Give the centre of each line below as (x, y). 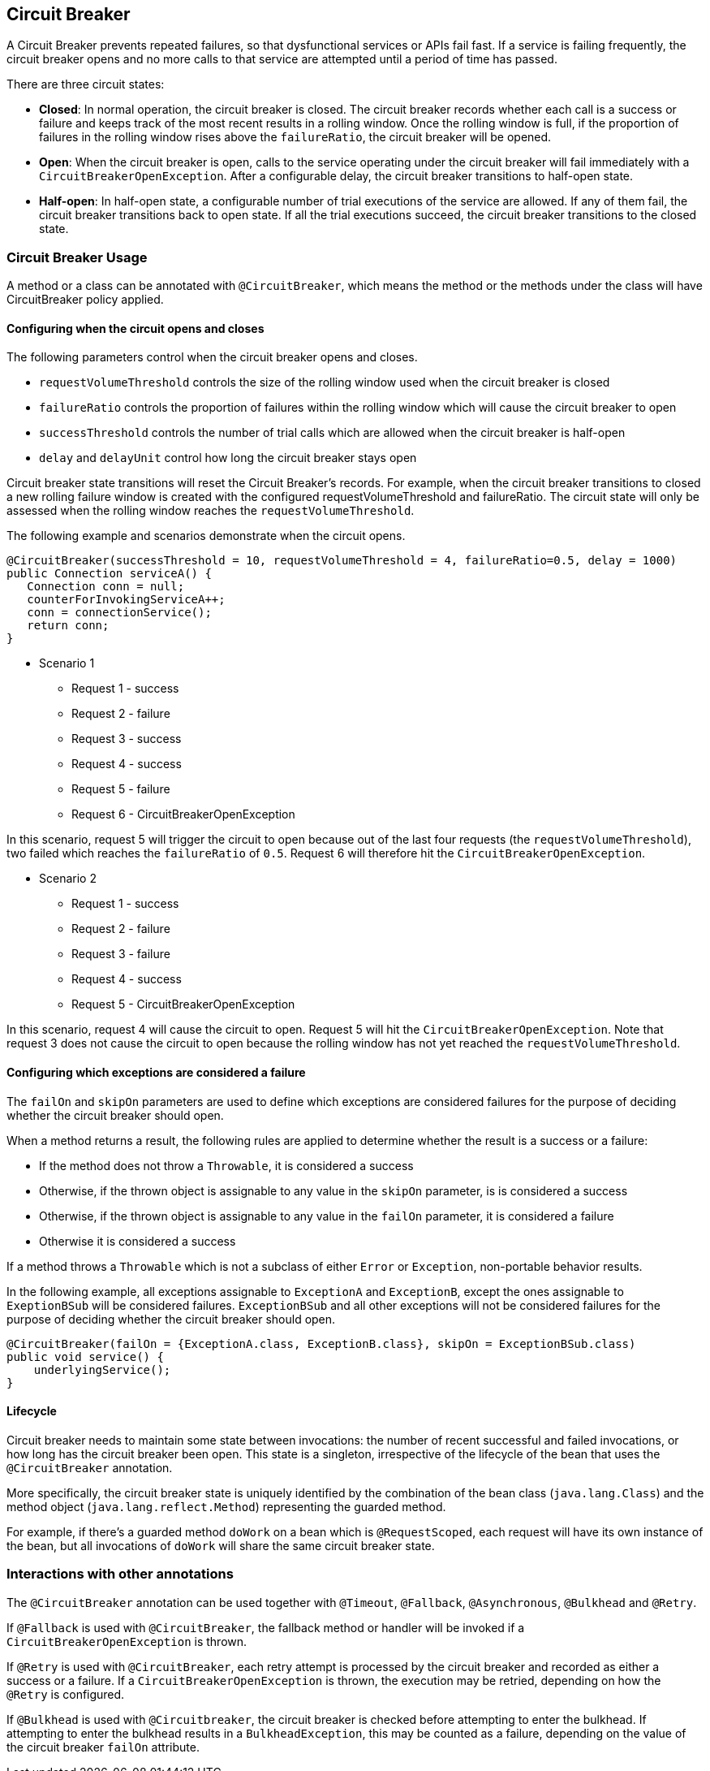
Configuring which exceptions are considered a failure (156, 1072)
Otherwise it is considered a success (138, 1241)
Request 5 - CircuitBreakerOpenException (183, 1004)
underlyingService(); (102, 1369)
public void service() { (85, 1356)
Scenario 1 (67, 663)
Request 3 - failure (121, 954)
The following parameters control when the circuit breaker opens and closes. (212, 357)
